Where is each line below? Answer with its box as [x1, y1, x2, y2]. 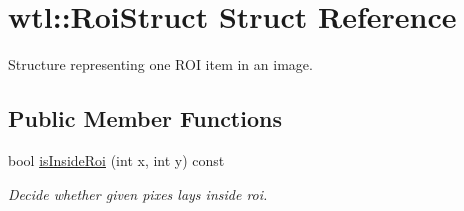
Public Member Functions [8, 103, 282, 134]
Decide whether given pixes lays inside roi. [8, 183, 268, 204]
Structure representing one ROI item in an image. [8, 54, 313, 75]
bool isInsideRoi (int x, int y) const [8, 149, 225, 170]
